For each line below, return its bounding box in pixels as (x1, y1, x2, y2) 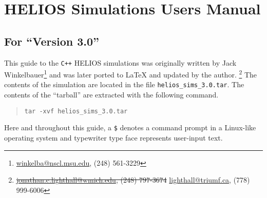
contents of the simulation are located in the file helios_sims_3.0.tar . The (4, 79, 244, 90)
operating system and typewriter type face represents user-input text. (4, 132, 223, 143)
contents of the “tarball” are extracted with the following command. (4, 89, 219, 100)
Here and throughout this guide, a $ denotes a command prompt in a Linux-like (4, 122, 256, 133)
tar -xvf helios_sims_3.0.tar (24, 107, 128, 115)
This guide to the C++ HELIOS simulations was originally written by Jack (4, 57, 237, 68)
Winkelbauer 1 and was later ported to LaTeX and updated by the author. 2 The (4, 68, 257, 80)
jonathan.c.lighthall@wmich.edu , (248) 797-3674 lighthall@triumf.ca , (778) (16, 174, 250, 185)
